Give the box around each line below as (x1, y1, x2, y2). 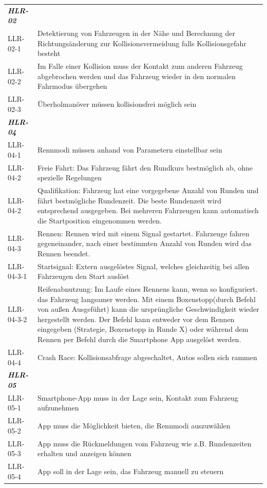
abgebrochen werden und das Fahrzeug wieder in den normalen (37, 70, 236, 81)
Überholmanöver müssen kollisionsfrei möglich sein (37, 99, 197, 109)
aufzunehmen (37, 402, 79, 413)
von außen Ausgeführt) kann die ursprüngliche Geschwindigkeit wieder (37, 304, 259, 314)
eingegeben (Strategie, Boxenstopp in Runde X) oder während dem (37, 324, 249, 334)
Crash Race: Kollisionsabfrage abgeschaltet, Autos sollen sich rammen (37, 351, 257, 362)
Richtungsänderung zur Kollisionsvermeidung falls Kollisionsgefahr (37, 37, 246, 48)
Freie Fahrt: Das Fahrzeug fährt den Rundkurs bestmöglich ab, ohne (37, 162, 253, 173)
